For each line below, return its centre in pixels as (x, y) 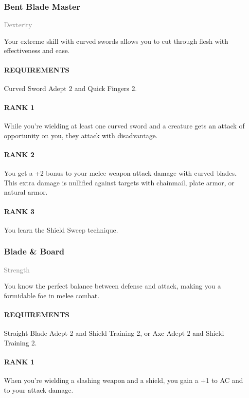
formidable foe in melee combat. (52, 295)
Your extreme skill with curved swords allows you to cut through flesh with (116, 41)
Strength (17, 269)
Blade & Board (34, 251)
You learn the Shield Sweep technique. (61, 229)
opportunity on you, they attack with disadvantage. (81, 135)
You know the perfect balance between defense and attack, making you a (113, 286)
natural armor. (26, 192)
